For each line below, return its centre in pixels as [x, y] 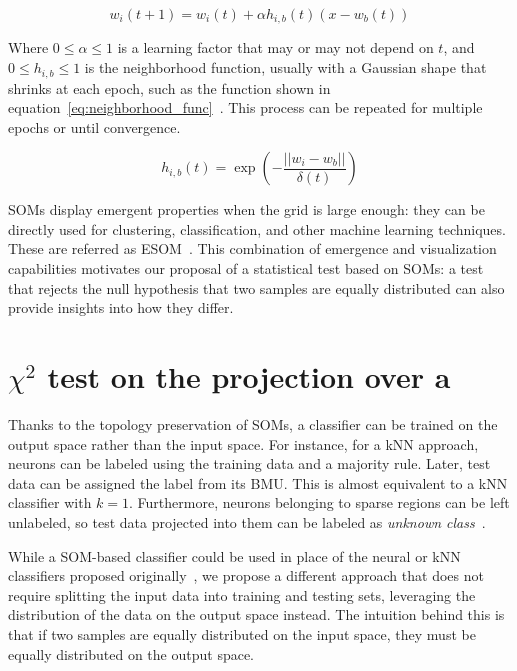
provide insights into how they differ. [121, 307]
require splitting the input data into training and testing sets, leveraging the [242, 594]
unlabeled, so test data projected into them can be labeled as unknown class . [247, 521]
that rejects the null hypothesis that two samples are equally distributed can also [256, 287]
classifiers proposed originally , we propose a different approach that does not [246, 575]
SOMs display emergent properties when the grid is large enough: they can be [246, 209]
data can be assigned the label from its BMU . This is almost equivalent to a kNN [258, 482]
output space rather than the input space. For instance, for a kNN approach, [243, 443]
